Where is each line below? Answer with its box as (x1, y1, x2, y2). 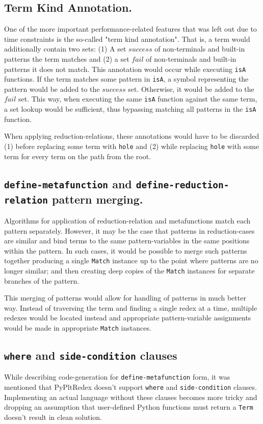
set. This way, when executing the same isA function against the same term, (18, 93, 257, 104)
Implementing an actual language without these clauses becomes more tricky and (4, 391, 257, 402)
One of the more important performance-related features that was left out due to (4, 23, 257, 34)
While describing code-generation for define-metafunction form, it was (4, 371, 230, 382)
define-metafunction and (4, 176, 132, 191)
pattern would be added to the (4, 83, 100, 94)
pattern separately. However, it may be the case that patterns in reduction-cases (4, 225, 255, 236)
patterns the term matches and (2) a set (4, 53, 129, 64)
